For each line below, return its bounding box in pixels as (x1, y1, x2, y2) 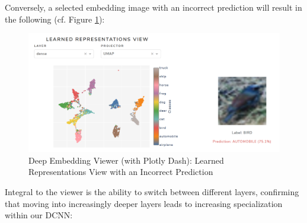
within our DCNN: (5, 209, 73, 221)
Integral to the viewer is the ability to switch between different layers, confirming (5, 185, 299, 197)
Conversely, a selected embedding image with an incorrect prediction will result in (5, 1, 302, 13)
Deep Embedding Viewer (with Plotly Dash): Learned (28, 154, 224, 166)
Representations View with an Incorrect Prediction (28, 165, 213, 178)
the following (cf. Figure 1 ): (5, 12, 105, 25)
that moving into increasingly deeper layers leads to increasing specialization (5, 197, 283, 209)
